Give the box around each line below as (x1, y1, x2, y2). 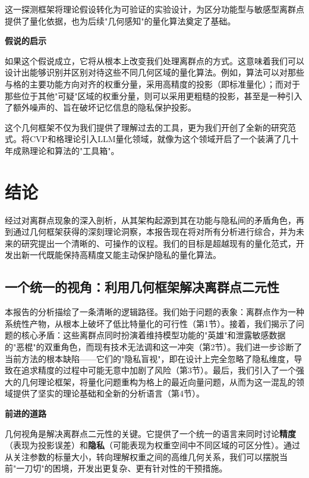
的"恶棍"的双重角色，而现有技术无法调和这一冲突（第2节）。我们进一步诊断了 (5, 341, 302, 353)
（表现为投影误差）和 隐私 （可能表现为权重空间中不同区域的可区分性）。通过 (5, 439, 300, 451)
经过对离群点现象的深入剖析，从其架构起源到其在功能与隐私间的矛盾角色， (5, 213, 296, 226)
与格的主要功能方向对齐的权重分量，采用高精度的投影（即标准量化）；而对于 (5, 77, 300, 90)
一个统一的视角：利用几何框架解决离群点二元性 (5, 278, 279, 296)
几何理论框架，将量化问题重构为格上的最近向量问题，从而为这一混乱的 (21, 375, 296, 388)
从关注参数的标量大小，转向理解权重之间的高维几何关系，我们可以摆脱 (5, 450, 279, 463)
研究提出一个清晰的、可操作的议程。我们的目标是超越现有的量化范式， (21, 237, 296, 249)
